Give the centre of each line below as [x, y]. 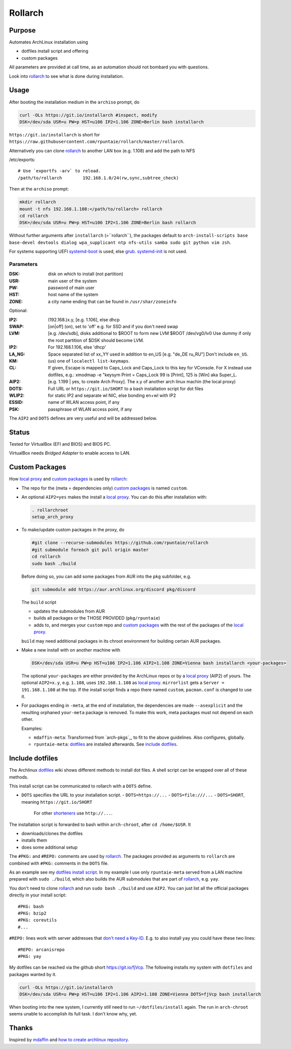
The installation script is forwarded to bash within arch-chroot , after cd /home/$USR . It [100, 824]
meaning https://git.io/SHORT [57, 802]
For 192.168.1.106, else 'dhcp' [77, 347]
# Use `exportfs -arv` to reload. [59, 171]
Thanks [21, 1028]
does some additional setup [49, 847]
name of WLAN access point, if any [84, 402]
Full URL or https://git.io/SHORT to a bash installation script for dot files [126, 389]
